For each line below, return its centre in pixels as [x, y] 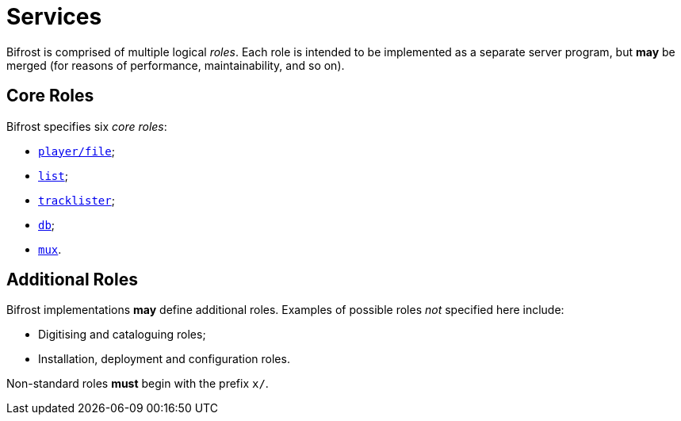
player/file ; [77, 151]
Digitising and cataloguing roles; [122, 335]
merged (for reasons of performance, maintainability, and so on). [176, 65]
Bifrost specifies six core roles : [87, 126]
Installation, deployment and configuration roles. [164, 359]
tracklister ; [77, 200]
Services [54, 17]
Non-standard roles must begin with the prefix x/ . [138, 384]
